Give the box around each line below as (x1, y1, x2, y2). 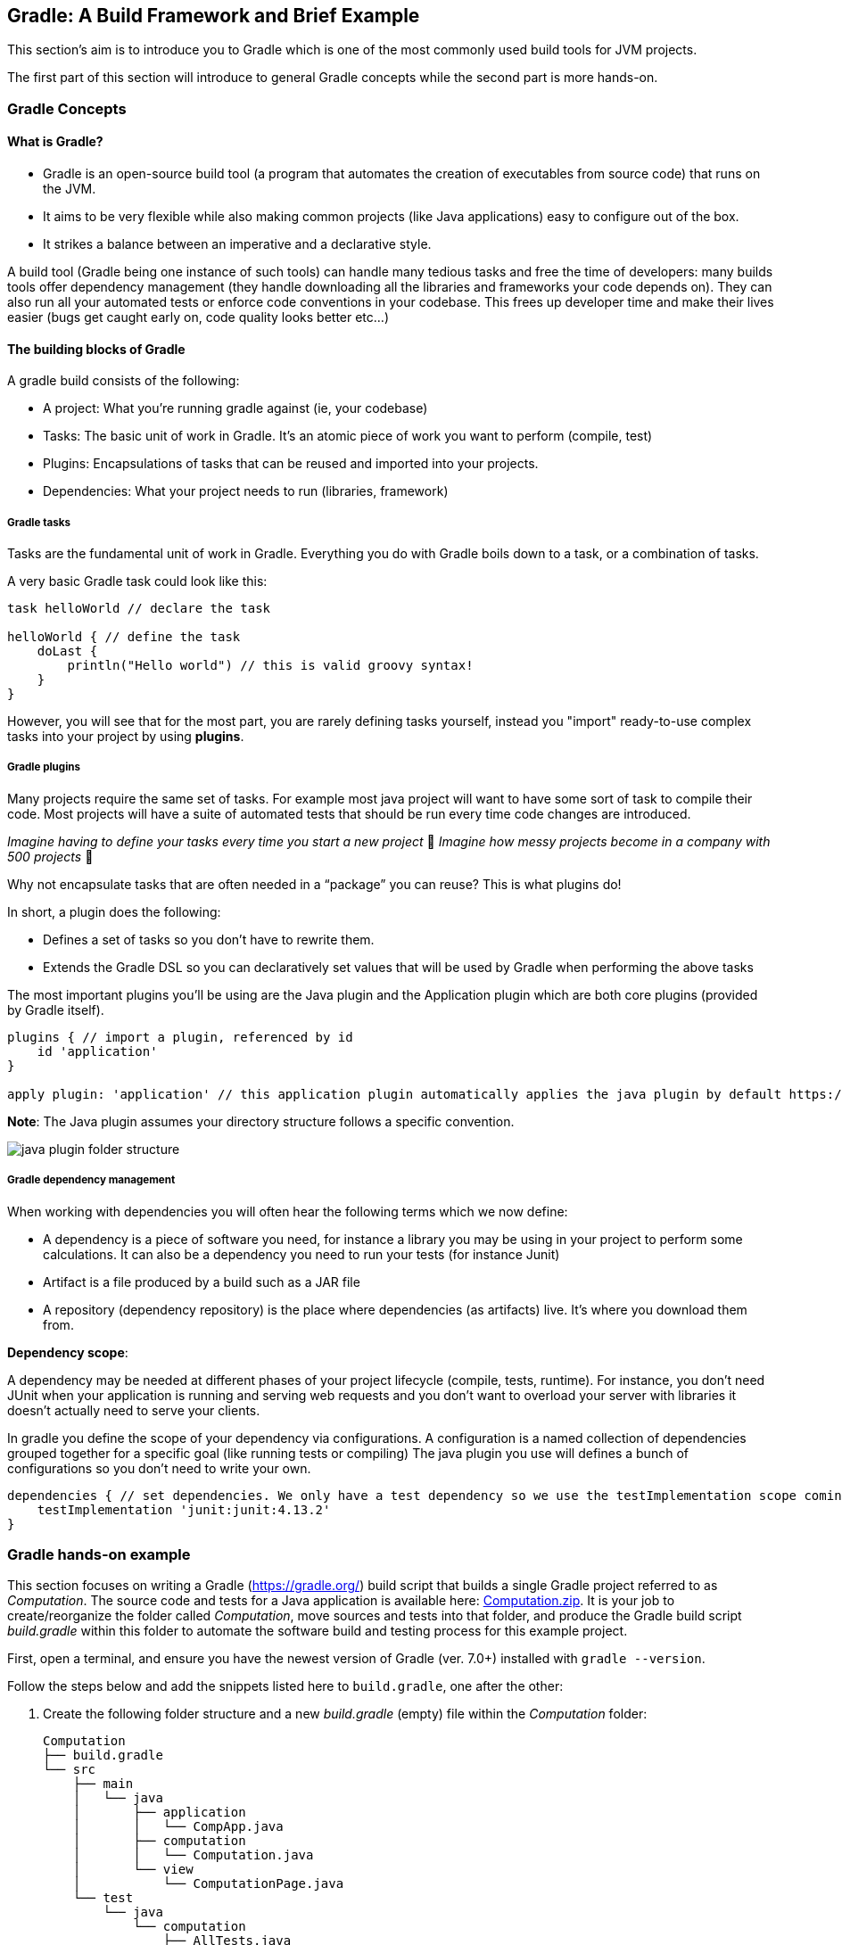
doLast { (37, 644, 98, 659)
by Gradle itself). (7, 1001, 104, 1018)
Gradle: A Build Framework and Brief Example (7, 4, 420, 27)
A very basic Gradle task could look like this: (7, 573, 268, 589)
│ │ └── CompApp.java (72, 1819, 284, 1834)
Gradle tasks (7, 515, 70, 529)
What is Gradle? (7, 134, 103, 150)
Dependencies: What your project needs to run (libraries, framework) (43, 483, 449, 499)
